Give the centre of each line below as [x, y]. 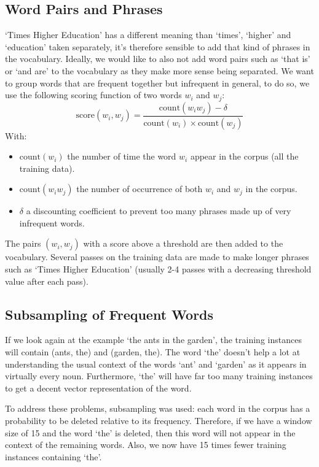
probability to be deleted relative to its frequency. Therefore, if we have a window [159, 421]
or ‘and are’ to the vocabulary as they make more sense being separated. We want [159, 70]
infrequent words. [52, 222]
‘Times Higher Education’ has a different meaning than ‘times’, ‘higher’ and [148, 35]
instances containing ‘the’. [53, 456]
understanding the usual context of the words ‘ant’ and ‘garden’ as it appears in [156, 364]
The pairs [23, 243]
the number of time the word [122, 156]
